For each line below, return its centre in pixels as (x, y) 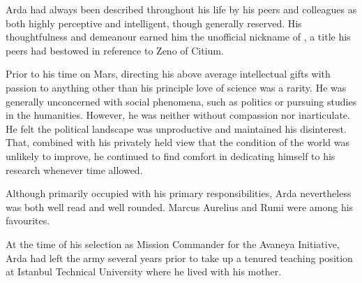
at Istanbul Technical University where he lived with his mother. (144, 271)
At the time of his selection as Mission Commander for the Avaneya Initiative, (173, 244)
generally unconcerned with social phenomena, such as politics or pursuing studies (181, 101)
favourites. (28, 220)
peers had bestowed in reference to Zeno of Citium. (115, 50)
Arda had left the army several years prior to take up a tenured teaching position (179, 257)
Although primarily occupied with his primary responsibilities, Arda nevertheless (179, 193)
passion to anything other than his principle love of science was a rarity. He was (176, 87)
